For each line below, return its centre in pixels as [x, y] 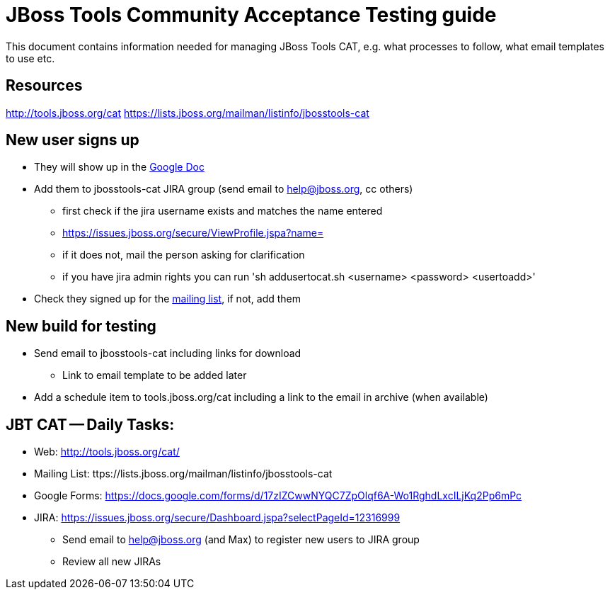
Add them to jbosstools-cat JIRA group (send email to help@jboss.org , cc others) [224, 189]
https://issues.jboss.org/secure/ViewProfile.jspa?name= [193, 233]
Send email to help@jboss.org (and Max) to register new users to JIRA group [241, 540]
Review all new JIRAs [112, 562]
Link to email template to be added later [155, 375]
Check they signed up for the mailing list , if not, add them [168, 299]
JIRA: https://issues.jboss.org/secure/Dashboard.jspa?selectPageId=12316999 [217, 518]
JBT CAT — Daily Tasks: [90, 424]
